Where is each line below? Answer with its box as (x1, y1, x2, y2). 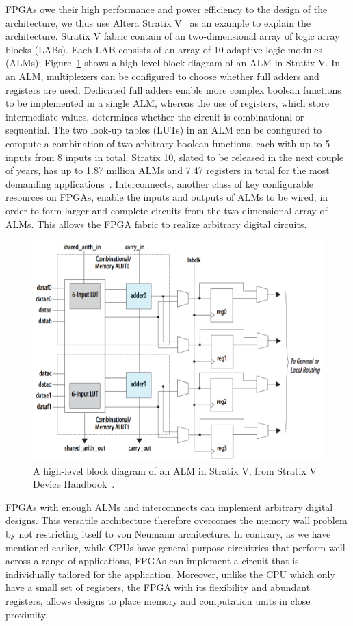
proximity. (5, 607, 48, 621)
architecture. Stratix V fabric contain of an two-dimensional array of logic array (5, 29, 340, 43)
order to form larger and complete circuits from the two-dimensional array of (5, 203, 328, 217)
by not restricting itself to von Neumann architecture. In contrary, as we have (5, 526, 331, 540)
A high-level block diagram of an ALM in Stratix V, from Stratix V (33, 463, 317, 477)
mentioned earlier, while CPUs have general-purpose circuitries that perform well (5, 540, 345, 554)
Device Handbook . (33, 477, 115, 491)
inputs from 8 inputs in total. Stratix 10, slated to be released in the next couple (5, 149, 344, 164)
